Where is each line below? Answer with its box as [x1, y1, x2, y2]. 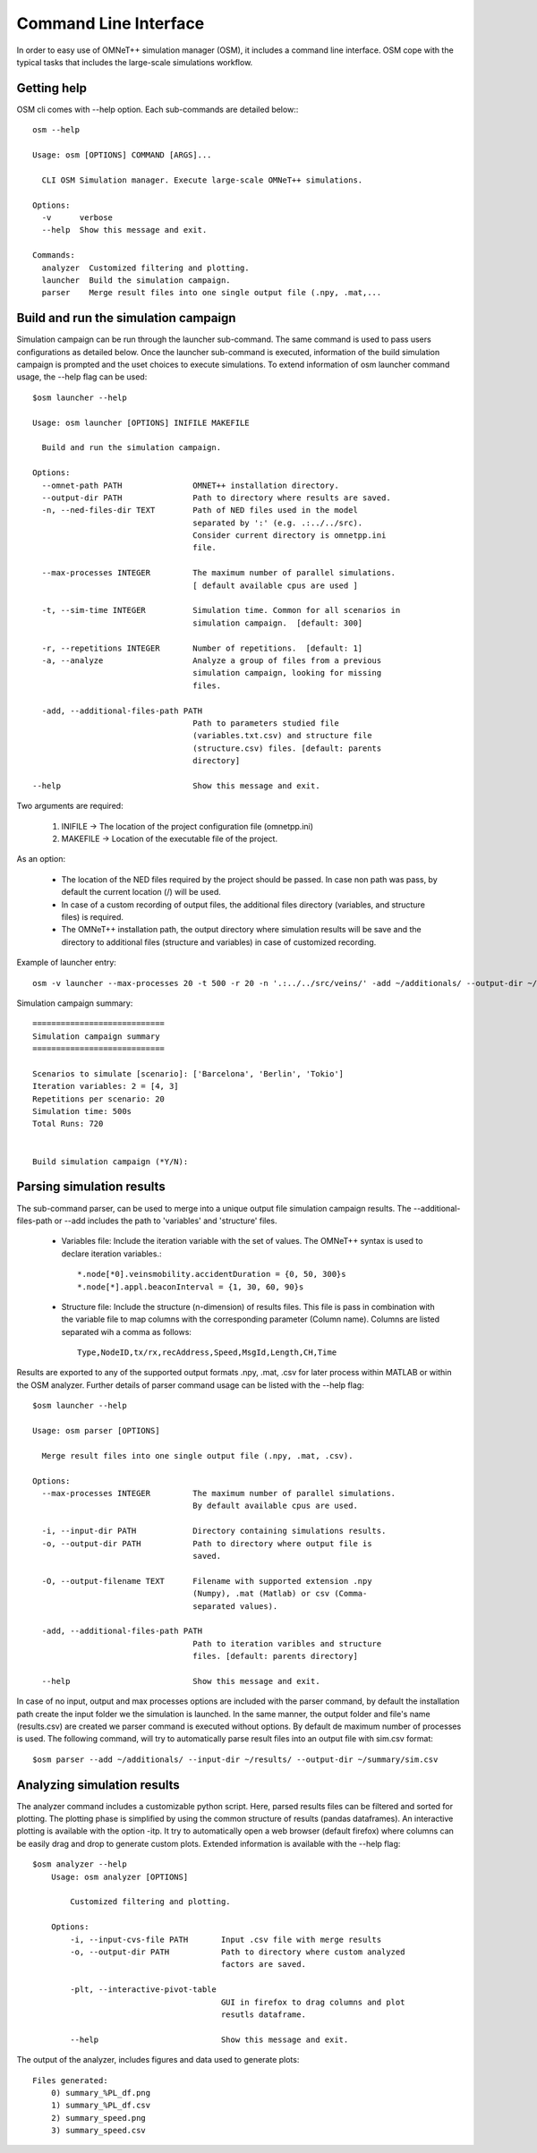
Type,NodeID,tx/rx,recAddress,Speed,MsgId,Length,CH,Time [77, 1348, 337, 1357]
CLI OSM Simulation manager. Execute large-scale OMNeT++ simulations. [41, 174, 363, 185]
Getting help [16, 81, 87, 96]
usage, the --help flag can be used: [16, 371, 148, 382]
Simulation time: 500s [32, 1106, 132, 1117]
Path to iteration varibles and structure [192, 1638, 382, 1648]
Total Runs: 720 [32, 1119, 104, 1129]
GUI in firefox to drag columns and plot [220, 1996, 405, 2007]
